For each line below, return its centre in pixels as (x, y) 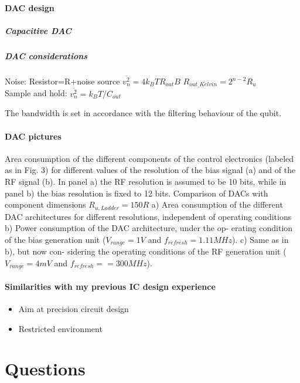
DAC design (30, 7)
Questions (45, 369)
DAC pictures (33, 136)
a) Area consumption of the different (217, 204)
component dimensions (45, 204)
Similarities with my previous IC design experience (110, 286)
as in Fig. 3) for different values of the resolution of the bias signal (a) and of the (150, 170)
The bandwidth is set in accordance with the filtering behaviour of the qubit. (143, 113)
